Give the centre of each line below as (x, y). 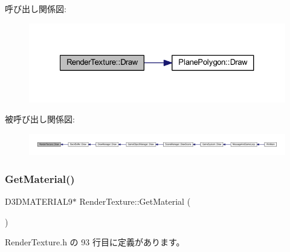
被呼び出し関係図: (40, 119)
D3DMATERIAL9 (39, 201)
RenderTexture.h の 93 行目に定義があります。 (95, 242)
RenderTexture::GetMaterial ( (135, 201)
